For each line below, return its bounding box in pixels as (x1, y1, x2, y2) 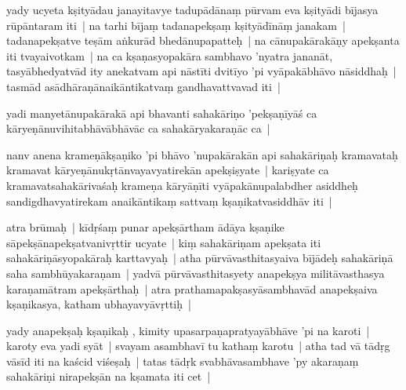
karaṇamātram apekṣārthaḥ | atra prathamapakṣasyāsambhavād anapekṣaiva (6, 280, 378, 297)
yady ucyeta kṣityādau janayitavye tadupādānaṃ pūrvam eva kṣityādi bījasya (6, 2, 379, 17)
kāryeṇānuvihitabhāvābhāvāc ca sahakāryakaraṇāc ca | (6, 120, 270, 137)
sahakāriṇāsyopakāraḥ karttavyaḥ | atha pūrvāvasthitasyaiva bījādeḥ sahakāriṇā (6, 250, 393, 266)
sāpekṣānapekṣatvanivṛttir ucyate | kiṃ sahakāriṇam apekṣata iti (6, 234, 321, 250)
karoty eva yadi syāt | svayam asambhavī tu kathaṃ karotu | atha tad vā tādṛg (6, 337, 390, 354)
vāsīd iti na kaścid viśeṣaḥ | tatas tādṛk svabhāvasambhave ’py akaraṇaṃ (6, 352, 359, 369)
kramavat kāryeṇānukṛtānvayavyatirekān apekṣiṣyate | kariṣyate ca (6, 162, 329, 178)
